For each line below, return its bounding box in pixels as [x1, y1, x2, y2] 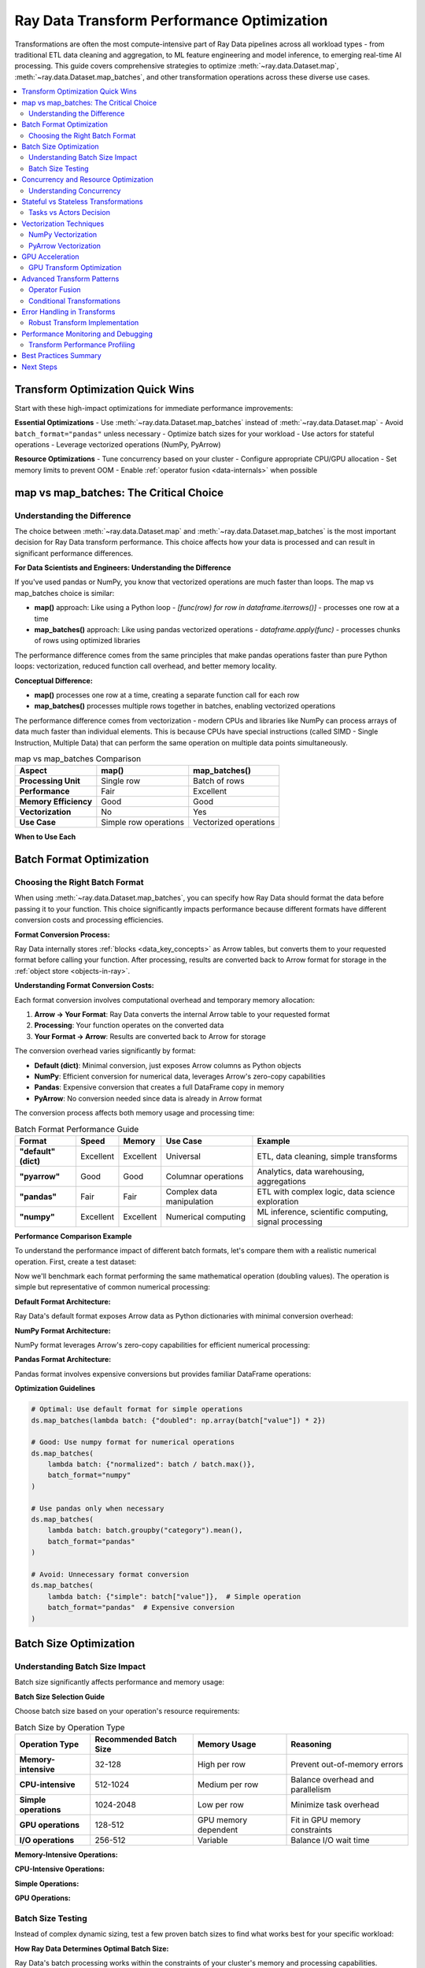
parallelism [290, 1784, 331, 1795]
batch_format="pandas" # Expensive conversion [47, 1603, 235, 1612]
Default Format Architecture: [14, 1297, 111, 1306]
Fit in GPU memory [290, 1814, 361, 1826]
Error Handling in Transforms [21, 307, 116, 316]
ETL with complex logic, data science [257, 1186, 395, 1197]
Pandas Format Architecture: [14, 1355, 112, 1364]
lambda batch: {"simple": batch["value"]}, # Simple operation [47, 1592, 301, 1601]
